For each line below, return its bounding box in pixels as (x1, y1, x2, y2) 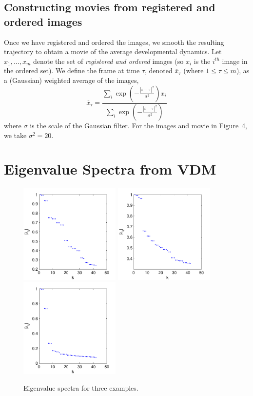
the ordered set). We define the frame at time (4, 65, 140, 76)
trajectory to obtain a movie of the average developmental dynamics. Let (4, 46, 222, 57)
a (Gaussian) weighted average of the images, (4, 75, 139, 85)
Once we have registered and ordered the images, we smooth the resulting (4, 37, 224, 47)
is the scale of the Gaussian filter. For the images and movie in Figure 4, (30, 120, 248, 131)
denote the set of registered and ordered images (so (33, 56, 184, 66)
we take (4, 130, 27, 140)
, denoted (145, 65, 173, 76)
